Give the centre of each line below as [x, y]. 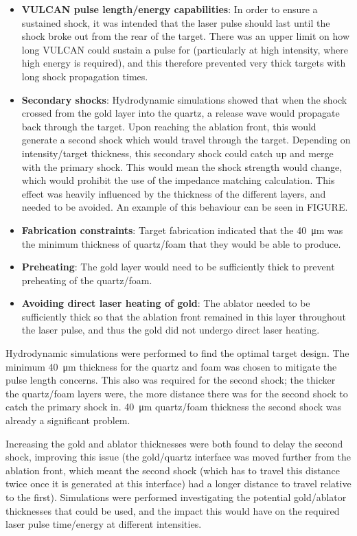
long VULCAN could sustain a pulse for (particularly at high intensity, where [185, 49]
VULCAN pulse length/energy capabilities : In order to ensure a [170, 9]
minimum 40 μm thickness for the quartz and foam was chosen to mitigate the [171, 366]
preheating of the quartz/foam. [87, 280]
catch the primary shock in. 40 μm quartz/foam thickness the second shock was [174, 407]
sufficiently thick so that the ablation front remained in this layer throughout [184, 316]
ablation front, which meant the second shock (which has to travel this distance [173, 470]
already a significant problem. [68, 420]
